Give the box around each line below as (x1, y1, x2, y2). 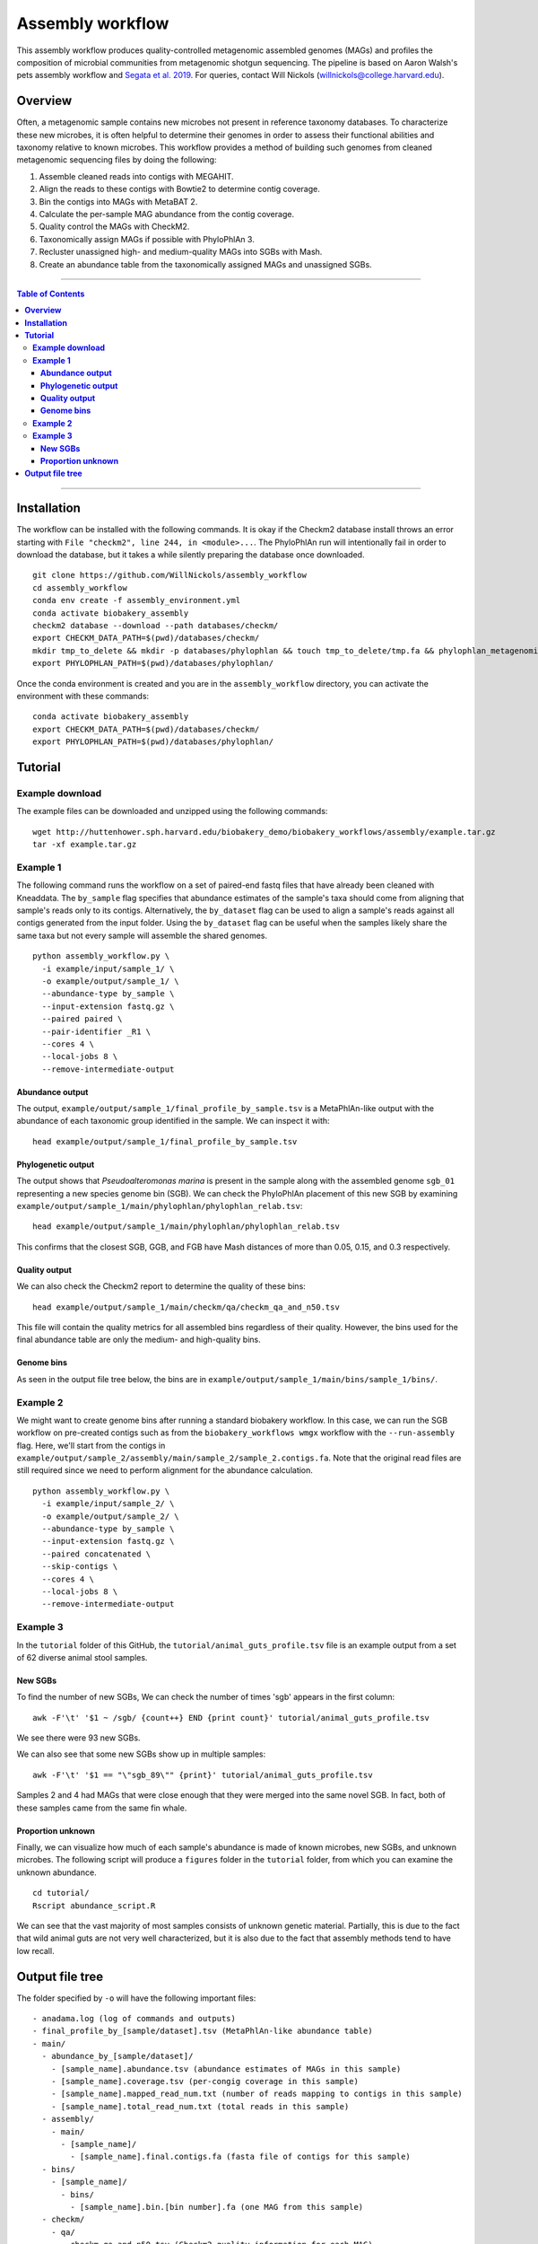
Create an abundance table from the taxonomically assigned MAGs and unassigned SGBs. (39, 259, 372, 269)
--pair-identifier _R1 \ (41, 1026, 152, 1037)
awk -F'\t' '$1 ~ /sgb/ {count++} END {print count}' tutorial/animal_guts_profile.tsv (32, 1713, 430, 1722)
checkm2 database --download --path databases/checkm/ (32, 620, 279, 631)
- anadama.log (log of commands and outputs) (32, 2013, 237, 2024)
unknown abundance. (16, 1867, 98, 1878)
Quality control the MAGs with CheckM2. (39, 221, 190, 232)
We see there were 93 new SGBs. (16, 1732, 141, 1743)
